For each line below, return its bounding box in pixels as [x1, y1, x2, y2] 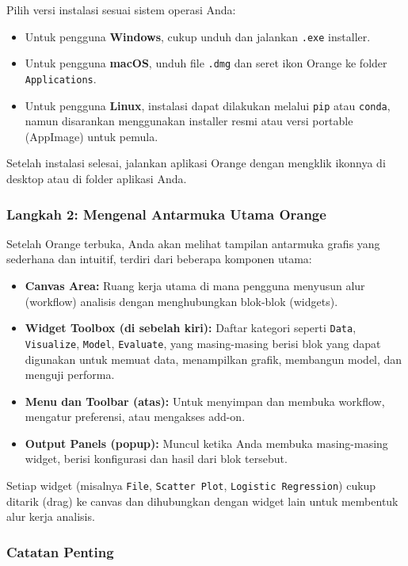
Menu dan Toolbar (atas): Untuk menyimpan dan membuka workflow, [25, 392, 385, 409]
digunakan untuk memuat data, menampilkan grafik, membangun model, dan [25, 350, 402, 367]
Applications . [25, 70, 97, 86]
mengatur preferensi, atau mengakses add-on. [25, 408, 246, 425]
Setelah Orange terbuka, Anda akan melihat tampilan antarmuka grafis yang [6, 235, 380, 251]
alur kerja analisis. [6, 508, 95, 525]
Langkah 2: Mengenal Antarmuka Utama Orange [6, 204, 326, 224]
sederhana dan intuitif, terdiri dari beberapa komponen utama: [6, 250, 312, 267]
